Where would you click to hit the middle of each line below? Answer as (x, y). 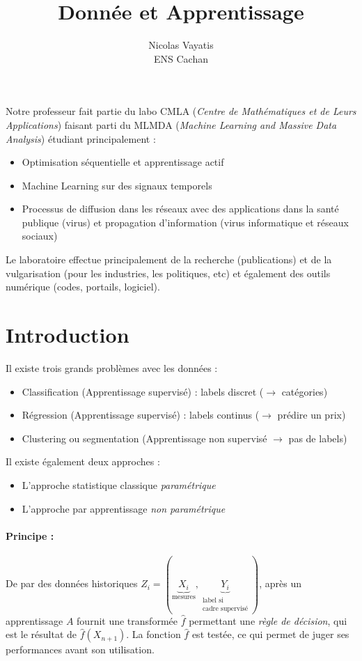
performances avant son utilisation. (80, 650)
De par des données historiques (72, 583)
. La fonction (154, 634)
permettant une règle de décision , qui (268, 620)
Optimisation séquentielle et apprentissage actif (123, 162)
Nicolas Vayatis (181, 45)
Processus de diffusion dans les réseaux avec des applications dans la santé (180, 209)
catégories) (305, 391)
